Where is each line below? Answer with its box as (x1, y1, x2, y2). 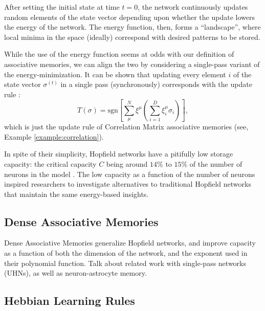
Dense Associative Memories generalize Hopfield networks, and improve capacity (4, 237, 256, 248)
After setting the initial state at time (4, 2, 120, 12)
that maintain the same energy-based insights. (4, 188, 149, 199)
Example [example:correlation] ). (4, 131, 104, 142)
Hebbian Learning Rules (4, 293, 135, 308)
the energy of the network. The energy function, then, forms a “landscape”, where (4, 21, 261, 32)
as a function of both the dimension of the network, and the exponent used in (4, 248, 248, 258)
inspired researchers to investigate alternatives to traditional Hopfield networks (4, 179, 251, 189)
